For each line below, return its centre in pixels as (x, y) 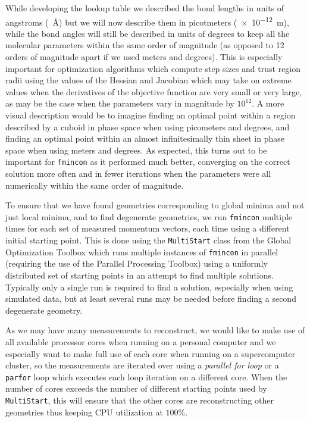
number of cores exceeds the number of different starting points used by (136, 388)
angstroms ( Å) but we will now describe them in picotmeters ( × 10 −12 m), (147, 21)
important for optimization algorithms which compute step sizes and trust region (153, 68)
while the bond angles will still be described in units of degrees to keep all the (148, 33)
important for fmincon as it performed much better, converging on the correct (148, 162)
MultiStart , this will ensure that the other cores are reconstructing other (140, 400)
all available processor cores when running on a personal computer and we (141, 341)
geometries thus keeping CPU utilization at (84, 412)
